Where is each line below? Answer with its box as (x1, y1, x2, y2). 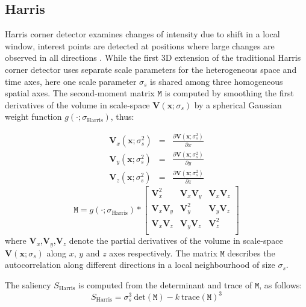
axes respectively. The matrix (109, 246, 217, 259)
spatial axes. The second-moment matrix (5, 87, 155, 99)
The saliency (5, 278, 51, 291)
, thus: (110, 110, 134, 123)
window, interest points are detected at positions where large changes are (5, 39, 275, 52)
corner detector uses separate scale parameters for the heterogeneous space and (5, 63, 297, 75)
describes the (227, 246, 275, 259)
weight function (5, 110, 62, 123)
